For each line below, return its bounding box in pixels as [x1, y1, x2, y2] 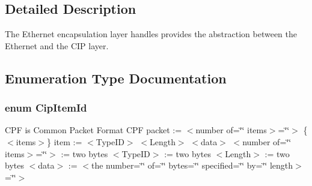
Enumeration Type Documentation [5, 68, 227, 87]
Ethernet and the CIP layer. [5, 39, 109, 52]
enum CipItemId [5, 100, 87, 115]
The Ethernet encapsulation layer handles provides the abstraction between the [5, 28, 297, 40]
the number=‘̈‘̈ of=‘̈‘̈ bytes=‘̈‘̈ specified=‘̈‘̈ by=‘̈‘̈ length [91, 159, 293, 172]
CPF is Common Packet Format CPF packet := [5, 124, 182, 136]
